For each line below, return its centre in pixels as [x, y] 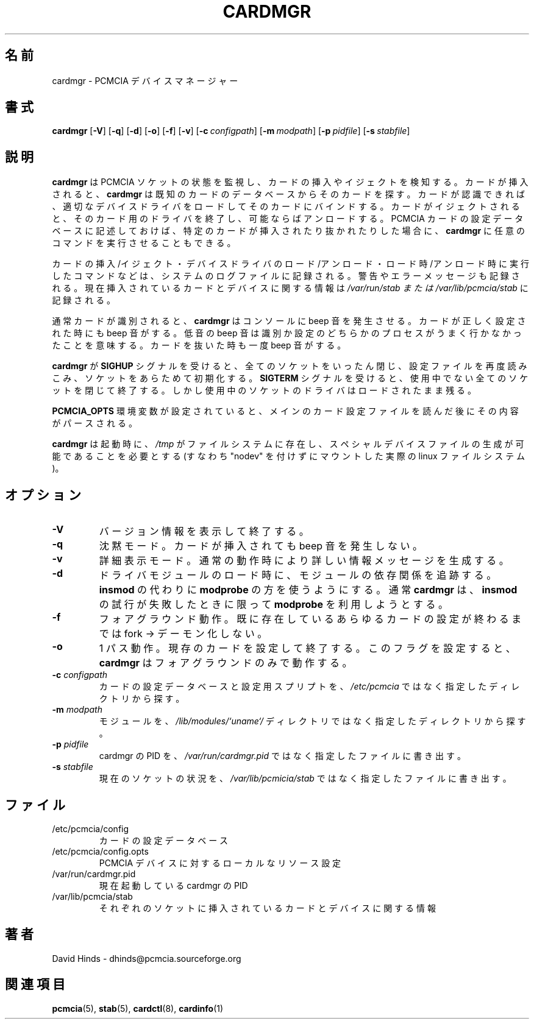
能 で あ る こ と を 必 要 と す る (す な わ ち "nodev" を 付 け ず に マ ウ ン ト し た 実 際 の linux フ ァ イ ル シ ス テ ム [289, 456]
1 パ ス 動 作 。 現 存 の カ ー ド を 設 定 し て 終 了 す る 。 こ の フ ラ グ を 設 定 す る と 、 [307, 648]
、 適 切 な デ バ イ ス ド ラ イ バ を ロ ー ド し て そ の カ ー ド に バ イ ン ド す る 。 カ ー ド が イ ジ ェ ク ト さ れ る [286, 207]
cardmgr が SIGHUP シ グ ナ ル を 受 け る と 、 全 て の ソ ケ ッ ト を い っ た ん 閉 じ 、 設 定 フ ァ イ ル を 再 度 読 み [290, 366]
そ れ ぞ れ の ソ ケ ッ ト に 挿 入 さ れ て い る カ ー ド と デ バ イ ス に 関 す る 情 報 [267, 908]
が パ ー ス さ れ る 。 [94, 423]
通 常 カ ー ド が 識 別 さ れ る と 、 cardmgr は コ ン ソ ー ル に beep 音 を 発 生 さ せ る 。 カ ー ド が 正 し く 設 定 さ [289, 321]
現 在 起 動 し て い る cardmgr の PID [173, 885]
